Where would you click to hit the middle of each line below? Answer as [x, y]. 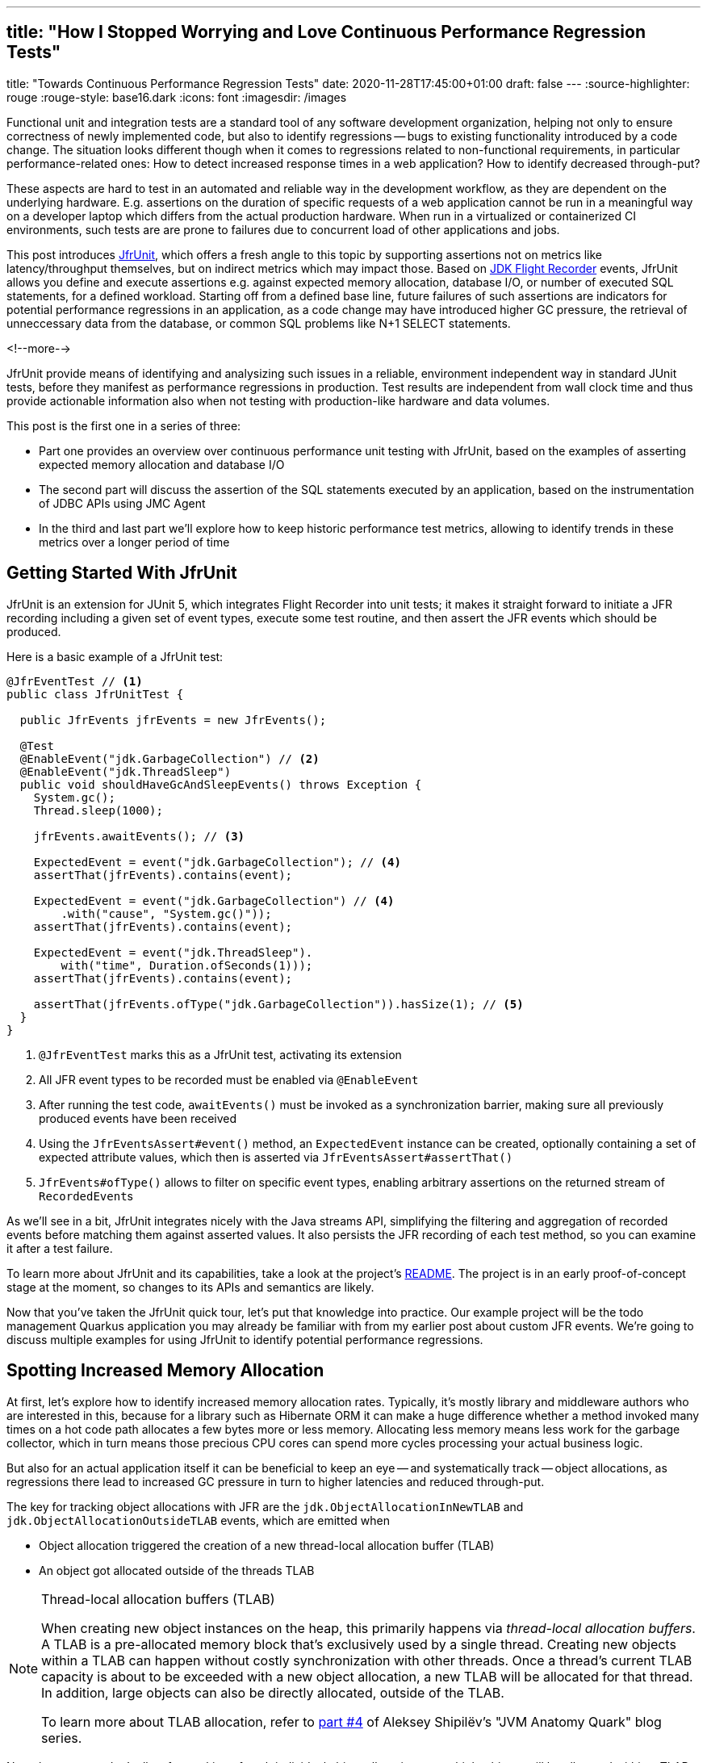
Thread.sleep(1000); [98, 810]
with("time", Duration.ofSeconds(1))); [187, 965]
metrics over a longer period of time [134, 542]
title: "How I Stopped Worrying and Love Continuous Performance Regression [326, 32]
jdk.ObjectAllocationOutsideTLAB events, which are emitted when [198, 1520]
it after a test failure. [60, 1248]
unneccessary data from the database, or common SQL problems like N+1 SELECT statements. [259, 323]
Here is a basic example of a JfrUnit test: [115, 656]
